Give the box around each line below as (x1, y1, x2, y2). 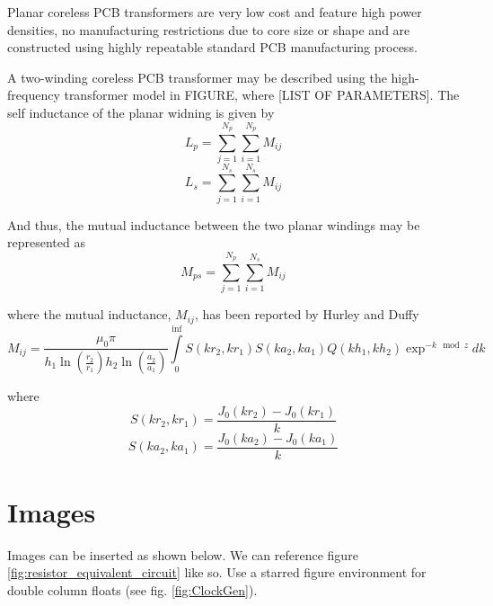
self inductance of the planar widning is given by (7, 102, 275, 121)
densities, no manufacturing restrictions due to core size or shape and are (7, 20, 410, 39)
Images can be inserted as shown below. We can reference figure (7, 545, 358, 564)
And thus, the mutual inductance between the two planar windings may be (7, 215, 420, 234)
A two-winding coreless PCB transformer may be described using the (7, 67, 387, 86)
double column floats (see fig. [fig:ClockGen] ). (7, 581, 258, 600)
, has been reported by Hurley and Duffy (194, 305, 419, 324)
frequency (7, 85, 60, 104)
